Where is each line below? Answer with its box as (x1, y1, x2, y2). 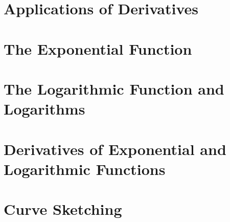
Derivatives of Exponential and (4, 138, 226, 159)
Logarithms (4, 98, 85, 119)
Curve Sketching (4, 198, 122, 219)
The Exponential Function (4, 38, 192, 59)
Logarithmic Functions (4, 158, 166, 179)
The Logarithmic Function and (4, 78, 224, 99)
